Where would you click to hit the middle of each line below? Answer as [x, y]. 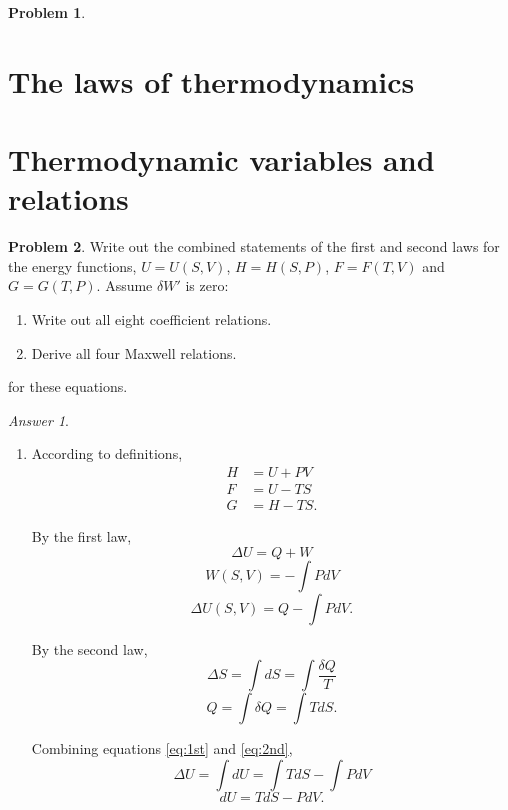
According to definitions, [107, 453]
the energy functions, [72, 265]
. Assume [124, 285]
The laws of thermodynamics [211, 80]
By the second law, [89, 648]
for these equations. [68, 386]
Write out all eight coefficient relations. [151, 319]
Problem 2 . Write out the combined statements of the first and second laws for [254, 246]
